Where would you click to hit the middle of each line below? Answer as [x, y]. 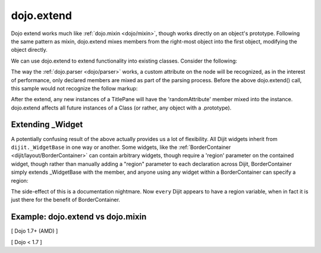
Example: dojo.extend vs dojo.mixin [79, 217]
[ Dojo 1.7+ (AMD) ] [34, 231]
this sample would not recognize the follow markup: [74, 88]
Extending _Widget [47, 125]
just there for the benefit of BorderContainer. [66, 200]
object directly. [29, 50]
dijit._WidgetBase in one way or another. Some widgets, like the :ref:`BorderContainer [121, 147]
